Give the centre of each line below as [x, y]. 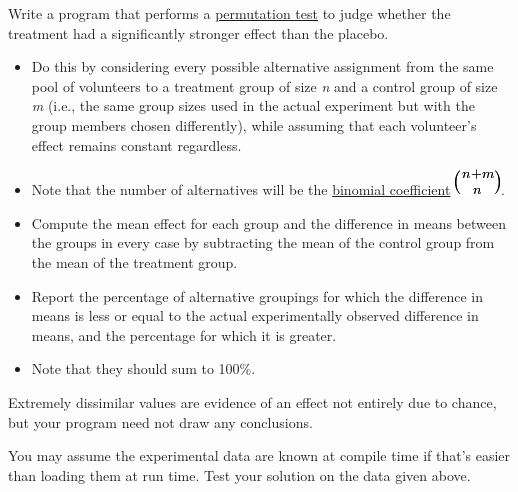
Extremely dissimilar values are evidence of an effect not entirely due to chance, [252, 401]
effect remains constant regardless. [136, 144]
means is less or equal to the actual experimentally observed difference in [255, 315]
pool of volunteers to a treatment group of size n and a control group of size [264, 85]
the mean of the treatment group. [134, 261]
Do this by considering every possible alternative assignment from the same [262, 66]
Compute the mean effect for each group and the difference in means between [268, 222]
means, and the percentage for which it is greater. [184, 334]
